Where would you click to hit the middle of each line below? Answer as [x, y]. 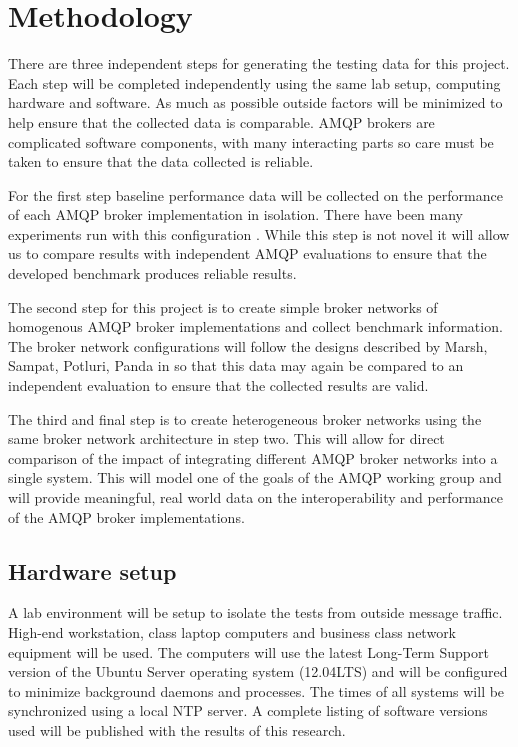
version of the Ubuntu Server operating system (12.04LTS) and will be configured [258, 671]
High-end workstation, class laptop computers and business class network [232, 631]
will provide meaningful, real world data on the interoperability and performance [256, 497]
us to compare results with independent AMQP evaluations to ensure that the [247, 253]
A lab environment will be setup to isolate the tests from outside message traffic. [255, 612]
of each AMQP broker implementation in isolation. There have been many [235, 214]
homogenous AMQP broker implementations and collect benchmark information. [255, 326]
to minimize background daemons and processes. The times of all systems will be [256, 690]
